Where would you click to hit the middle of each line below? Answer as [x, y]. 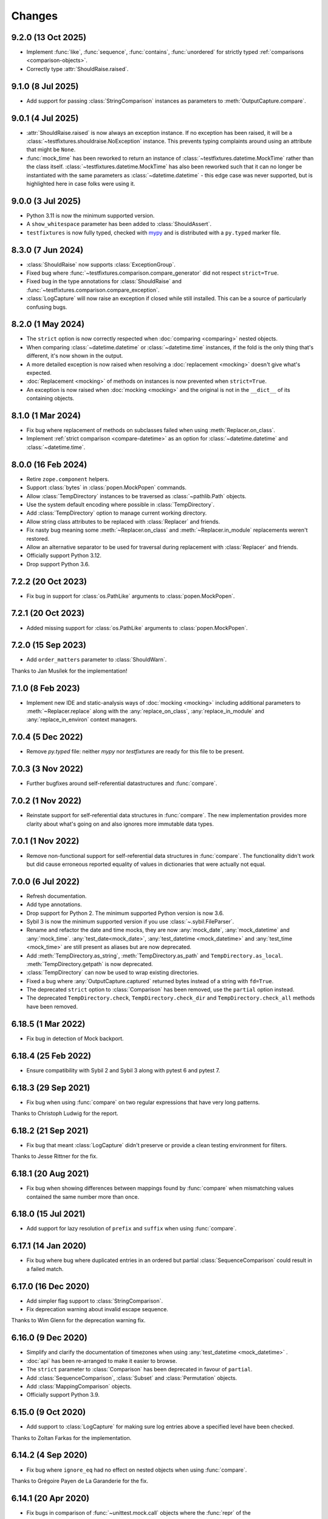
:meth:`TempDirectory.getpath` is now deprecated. [90, 964]
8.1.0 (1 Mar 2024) [46, 416]
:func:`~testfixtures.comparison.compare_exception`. [93, 290]
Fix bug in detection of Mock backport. [75, 1038]
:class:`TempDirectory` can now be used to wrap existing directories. [113, 973]
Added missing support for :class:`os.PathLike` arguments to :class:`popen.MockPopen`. [137, 628]
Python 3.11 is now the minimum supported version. [91, 215]
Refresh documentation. [57, 896]
